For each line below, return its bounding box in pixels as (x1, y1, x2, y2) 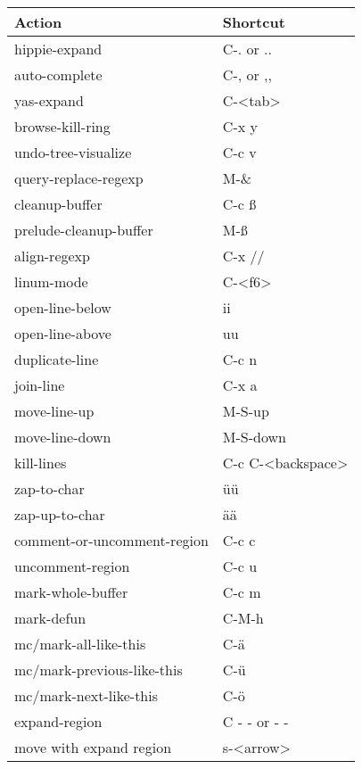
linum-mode (14, 271, 88, 292)
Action (14, 12, 62, 32)
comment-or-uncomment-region (14, 530, 209, 550)
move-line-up (14, 401, 95, 421)
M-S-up (222, 401, 269, 421)
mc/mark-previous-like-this (14, 659, 183, 680)
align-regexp (14, 245, 90, 266)
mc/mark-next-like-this (14, 685, 159, 706)
